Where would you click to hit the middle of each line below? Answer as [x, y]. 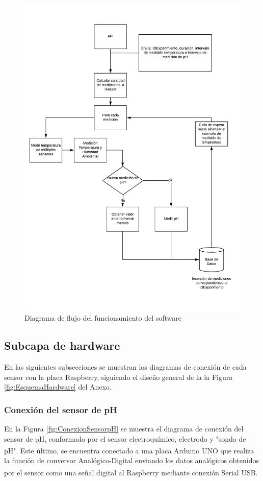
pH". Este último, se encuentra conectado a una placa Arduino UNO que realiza [129, 450]
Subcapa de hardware [62, 345]
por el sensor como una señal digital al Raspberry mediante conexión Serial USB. [131, 472]
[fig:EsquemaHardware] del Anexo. [58, 387]
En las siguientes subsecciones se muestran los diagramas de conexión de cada [125, 366]
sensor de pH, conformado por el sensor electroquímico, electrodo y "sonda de [125, 438]
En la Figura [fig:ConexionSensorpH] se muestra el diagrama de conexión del [124, 428]
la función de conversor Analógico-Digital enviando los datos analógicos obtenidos [132, 460]
